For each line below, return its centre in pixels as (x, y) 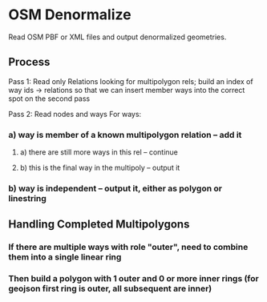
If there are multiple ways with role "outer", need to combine (128, 248)
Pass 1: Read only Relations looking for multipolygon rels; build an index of (131, 81)
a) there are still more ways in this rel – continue (99, 152)
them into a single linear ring (65, 257)
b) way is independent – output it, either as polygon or (115, 188)
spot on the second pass (49, 99)
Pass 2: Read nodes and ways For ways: (75, 114)
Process (29, 62)
